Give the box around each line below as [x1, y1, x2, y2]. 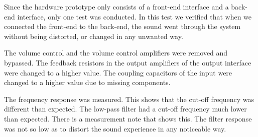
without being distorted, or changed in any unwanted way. [4, 30, 183, 41]
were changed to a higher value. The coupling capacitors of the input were [4, 67, 232, 77]
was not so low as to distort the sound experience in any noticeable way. [4, 123, 226, 133]
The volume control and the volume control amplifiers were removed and [4, 47, 228, 58]
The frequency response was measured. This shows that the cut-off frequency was [4, 93, 254, 104]
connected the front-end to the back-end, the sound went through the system [4, 21, 241, 31]
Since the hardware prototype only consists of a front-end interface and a [4, 1, 229, 11]
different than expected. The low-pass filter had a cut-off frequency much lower [4, 103, 247, 114]
